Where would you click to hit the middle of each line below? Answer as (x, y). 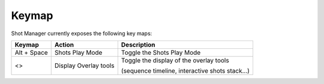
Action (64, 45)
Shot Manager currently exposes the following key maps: (82, 33)
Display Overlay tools (84, 66)
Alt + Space (31, 52)
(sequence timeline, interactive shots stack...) (185, 70)
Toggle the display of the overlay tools (175, 60)
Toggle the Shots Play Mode (161, 52)
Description (138, 45)
